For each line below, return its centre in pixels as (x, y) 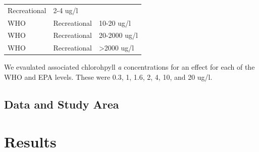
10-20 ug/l (115, 22)
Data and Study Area (62, 104)
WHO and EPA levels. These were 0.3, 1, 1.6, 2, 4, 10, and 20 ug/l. (108, 77)
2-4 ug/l (66, 10)
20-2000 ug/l (118, 35)
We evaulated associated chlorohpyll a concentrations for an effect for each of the (129, 67)
